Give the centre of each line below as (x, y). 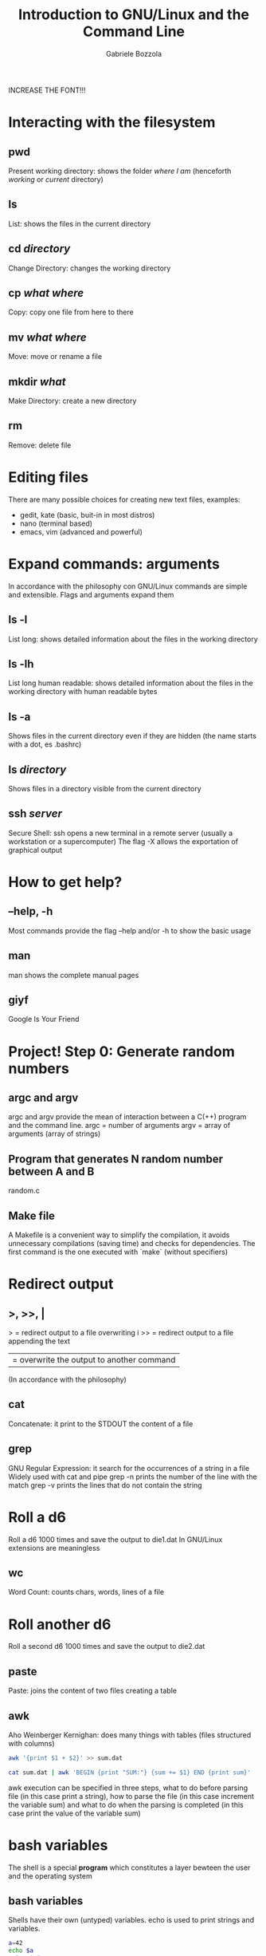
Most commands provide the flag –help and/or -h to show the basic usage (130, 930)
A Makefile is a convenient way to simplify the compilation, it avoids (119, 1235)
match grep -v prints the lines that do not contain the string (105, 1485)
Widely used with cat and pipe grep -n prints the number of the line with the (133, 1477)
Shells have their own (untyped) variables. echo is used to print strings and (131, 1920)
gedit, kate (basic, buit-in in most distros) (87, 515)
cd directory (39, 249)
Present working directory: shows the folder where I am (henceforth (120, 171)
